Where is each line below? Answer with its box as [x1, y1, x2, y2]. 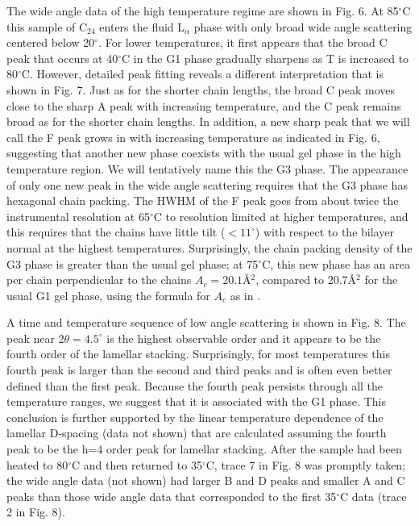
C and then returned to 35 [72, 456, 202, 473]
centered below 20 [6, 34, 95, 51]
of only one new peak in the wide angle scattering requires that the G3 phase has [6, 176, 408, 193]
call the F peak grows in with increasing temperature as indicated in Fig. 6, [6, 128, 380, 145]
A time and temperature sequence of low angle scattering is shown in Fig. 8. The [6, 314, 406, 331]
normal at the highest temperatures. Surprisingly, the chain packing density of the [6, 239, 413, 256]
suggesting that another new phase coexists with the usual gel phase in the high [6, 144, 401, 161]
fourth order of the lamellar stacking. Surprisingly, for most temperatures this [6, 345, 391, 362]
